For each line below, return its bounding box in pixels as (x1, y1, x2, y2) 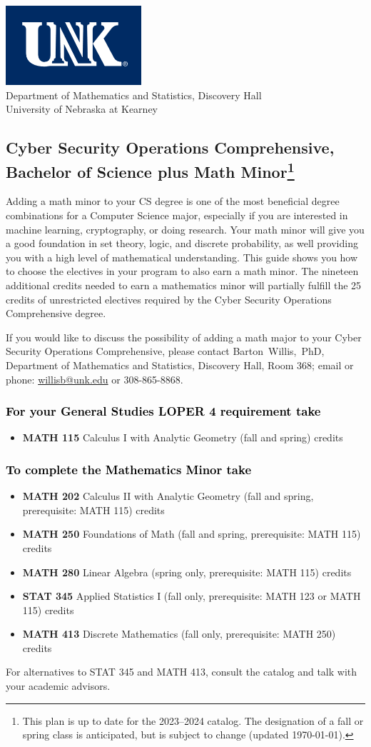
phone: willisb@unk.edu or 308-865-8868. (6, 371, 183, 386)
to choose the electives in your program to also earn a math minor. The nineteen (6, 264, 359, 279)
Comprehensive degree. (6, 306, 106, 321)
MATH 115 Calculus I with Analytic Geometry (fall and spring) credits (22, 430, 343, 445)
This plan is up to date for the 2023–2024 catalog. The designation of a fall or (22, 713, 364, 728)
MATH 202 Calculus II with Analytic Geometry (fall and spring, (22, 488, 314, 503)
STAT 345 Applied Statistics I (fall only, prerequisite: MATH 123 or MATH (22, 588, 361, 603)
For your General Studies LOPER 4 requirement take (6, 402, 321, 420)
